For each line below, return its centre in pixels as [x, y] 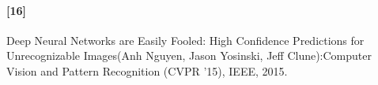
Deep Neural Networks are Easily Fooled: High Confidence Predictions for [185, 40]
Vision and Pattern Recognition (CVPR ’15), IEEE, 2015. [147, 70]
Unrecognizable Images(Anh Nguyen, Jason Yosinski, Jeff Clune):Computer [189, 55]
